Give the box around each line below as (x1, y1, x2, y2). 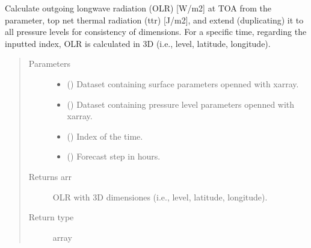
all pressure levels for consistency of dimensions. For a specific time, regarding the (5, 25, 307, 38)
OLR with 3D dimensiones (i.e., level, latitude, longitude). (52, 190, 268, 203)
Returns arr (28, 170, 72, 182)
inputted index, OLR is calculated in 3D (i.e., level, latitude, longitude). (5, 37, 271, 49)
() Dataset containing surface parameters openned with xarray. (67, 77, 299, 90)
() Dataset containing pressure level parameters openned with (67, 98, 295, 110)
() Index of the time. (67, 129, 143, 142)
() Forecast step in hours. (67, 150, 161, 163)
